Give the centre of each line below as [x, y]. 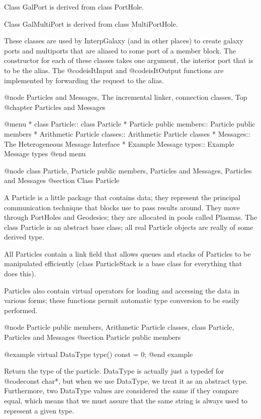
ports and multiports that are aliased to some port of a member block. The [120, 50]
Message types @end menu [45, 154]
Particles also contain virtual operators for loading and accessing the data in [122, 290]
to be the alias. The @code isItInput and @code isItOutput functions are [114, 70]
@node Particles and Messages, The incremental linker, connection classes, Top [126, 97]
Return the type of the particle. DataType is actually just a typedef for [114, 371]
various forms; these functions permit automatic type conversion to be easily [122, 300]
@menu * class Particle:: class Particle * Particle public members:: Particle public [130, 124]
